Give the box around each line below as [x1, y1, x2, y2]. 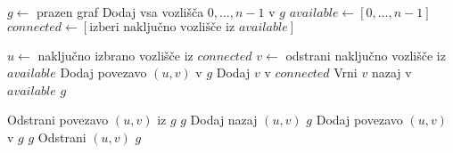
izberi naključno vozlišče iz [89, 20, 235, 34]
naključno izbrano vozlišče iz [37, 45, 194, 64]
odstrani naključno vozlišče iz [285, 45, 446, 64]
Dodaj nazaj [190, 110, 258, 129]
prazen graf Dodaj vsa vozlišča [37, 3, 204, 20]
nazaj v [371, 63, 412, 82]
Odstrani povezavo [7, 110, 109, 129]
